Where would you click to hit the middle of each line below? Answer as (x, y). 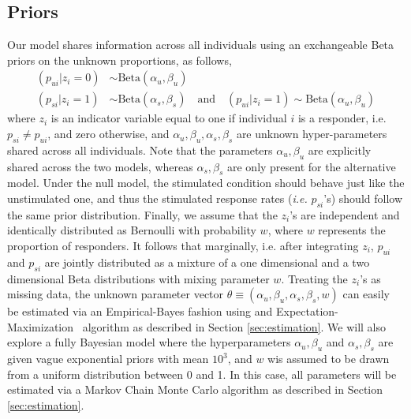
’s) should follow (363, 198)
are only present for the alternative (311, 166)
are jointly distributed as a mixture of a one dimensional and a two (207, 262)
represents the (352, 230)
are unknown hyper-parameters (312, 134)
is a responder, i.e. (342, 118)
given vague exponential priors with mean (108, 359)
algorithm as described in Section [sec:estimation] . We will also (234, 326)
